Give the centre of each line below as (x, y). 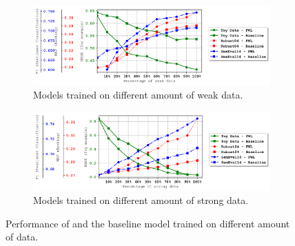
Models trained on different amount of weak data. (138, 95)
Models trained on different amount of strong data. (141, 200)
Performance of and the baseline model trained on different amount (148, 223)
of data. (22, 237)
